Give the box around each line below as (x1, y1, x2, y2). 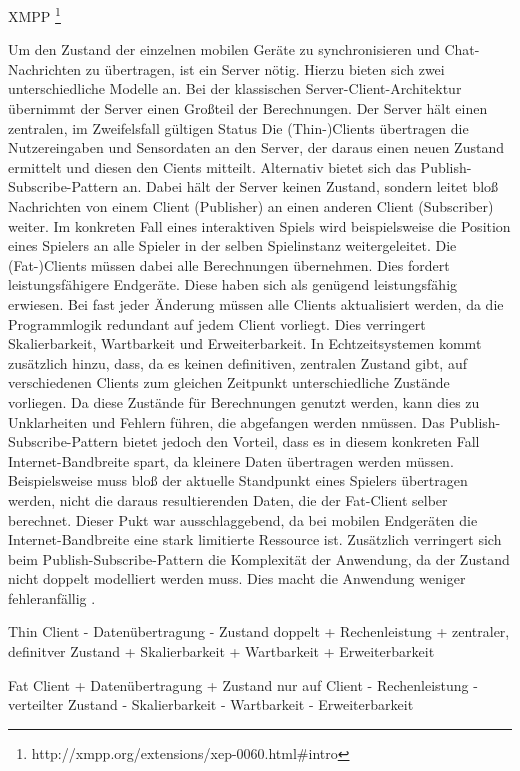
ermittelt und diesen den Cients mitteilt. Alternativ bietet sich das (8, 156, 416, 177)
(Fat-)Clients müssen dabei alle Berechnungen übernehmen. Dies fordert (8, 254, 450, 275)
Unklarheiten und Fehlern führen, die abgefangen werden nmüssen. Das (8, 411, 445, 432)
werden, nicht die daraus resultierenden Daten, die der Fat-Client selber (8, 489, 448, 510)
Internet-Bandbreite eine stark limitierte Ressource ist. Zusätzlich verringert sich (8, 529, 502, 550)
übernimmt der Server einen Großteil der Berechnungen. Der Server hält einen (8, 98, 488, 119)
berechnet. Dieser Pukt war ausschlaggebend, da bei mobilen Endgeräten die (8, 509, 478, 530)
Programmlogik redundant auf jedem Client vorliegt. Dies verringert (8, 313, 426, 334)
